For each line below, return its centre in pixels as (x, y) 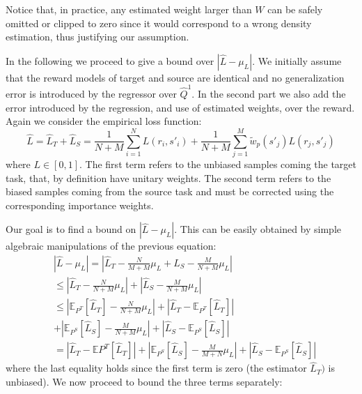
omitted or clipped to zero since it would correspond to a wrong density (159, 23)
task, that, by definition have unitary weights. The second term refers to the (168, 177)
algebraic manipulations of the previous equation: (111, 246)
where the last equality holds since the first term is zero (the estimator (156, 368)
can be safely (295, 9)
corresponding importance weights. (80, 205)
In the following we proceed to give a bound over (110, 60)
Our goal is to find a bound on (71, 229)
